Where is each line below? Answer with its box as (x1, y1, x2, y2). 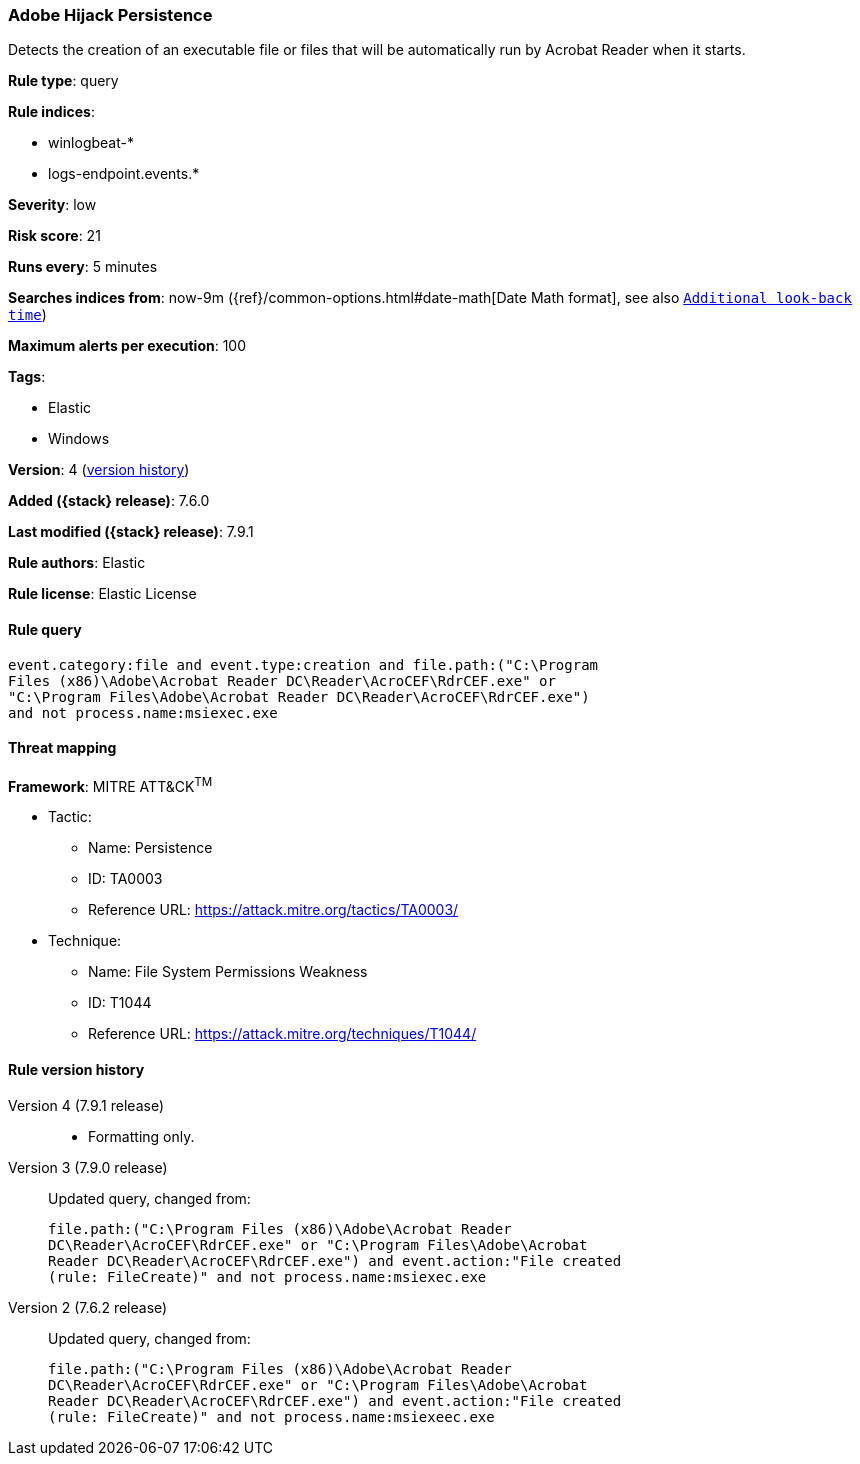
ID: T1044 (88, 994, 152, 1012)
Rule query (8, 620, 82, 638)
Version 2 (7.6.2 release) (8, 1298, 168, 1316)
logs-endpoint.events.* (48, 165, 200, 183)
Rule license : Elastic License (8, 585, 197, 603)
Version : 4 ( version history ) (8, 461, 190, 479)
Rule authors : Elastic (8, 554, 146, 572)
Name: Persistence (88, 839, 213, 857)
